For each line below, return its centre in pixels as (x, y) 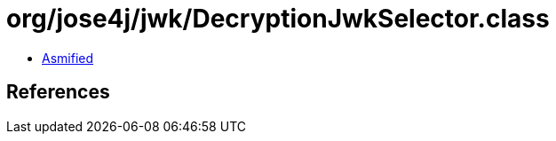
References (58, 92)
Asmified (68, 58)
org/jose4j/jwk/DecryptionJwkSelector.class (278, 19)
